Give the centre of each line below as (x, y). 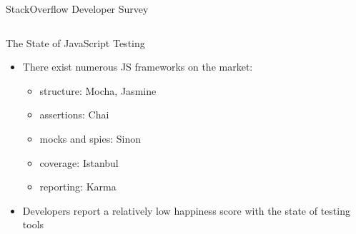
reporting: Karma (78, 187)
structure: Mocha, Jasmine (98, 90)
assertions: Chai (74, 115)
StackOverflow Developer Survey (77, 9)
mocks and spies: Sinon (90, 138)
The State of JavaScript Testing (75, 42)
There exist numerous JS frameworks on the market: (138, 67)
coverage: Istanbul (79, 162)
